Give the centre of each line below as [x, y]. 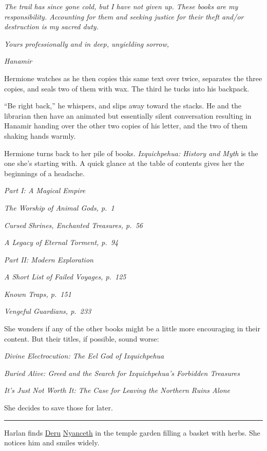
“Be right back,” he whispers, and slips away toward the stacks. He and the [123, 106]
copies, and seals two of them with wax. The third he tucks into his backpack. [127, 88]
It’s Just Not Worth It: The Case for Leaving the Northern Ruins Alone [117, 390]
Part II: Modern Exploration [49, 259]
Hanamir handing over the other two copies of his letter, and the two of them [126, 126]
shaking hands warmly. [40, 135]
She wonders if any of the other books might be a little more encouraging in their [132, 328]
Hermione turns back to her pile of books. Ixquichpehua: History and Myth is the [131, 153]
